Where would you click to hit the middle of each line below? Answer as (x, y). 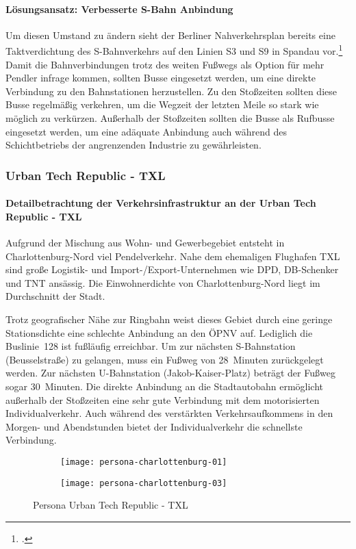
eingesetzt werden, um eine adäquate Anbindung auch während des (146, 131)
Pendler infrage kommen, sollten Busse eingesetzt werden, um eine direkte (161, 78)
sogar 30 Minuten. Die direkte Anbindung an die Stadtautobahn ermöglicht (165, 386)
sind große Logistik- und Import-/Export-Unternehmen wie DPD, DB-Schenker (172, 269)
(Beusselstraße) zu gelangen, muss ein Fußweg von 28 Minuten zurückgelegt (165, 359)
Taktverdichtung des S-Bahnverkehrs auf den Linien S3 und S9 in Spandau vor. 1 (174, 50)
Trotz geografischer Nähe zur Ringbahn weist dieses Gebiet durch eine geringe (169, 319)
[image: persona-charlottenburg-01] (144, 462)
